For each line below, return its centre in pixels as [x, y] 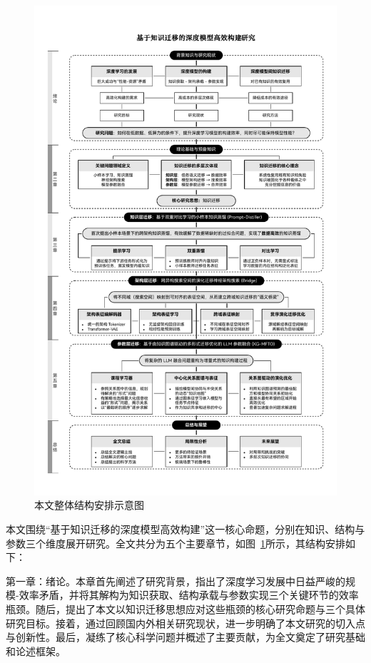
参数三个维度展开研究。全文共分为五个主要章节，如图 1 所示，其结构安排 [176, 543]
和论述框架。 [36, 651]
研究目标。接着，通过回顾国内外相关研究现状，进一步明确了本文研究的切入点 [185, 623]
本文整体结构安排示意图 [89, 505]
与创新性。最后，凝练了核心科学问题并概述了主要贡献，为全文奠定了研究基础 [185, 637]
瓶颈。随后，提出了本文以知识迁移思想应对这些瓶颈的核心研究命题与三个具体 [185, 609]
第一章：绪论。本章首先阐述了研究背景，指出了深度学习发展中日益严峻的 [176, 581]
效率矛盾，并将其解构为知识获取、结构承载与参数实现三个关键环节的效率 [189, 595]
